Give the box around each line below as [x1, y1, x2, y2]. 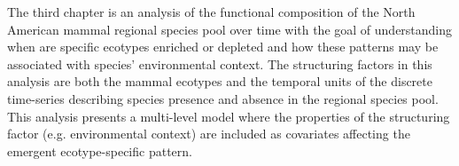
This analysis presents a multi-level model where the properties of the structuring [7, 107, 450, 125]
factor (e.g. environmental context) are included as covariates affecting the [7, 124, 410, 143]
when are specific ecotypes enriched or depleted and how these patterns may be [7, 37, 439, 56]
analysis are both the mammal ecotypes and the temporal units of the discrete [7, 72, 432, 91]
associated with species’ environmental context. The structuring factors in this [7, 54, 432, 73]
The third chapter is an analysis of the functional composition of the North [7, 3, 416, 20]
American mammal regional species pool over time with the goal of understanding [7, 20, 453, 38]
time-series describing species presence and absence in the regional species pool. [7, 89, 439, 107]
